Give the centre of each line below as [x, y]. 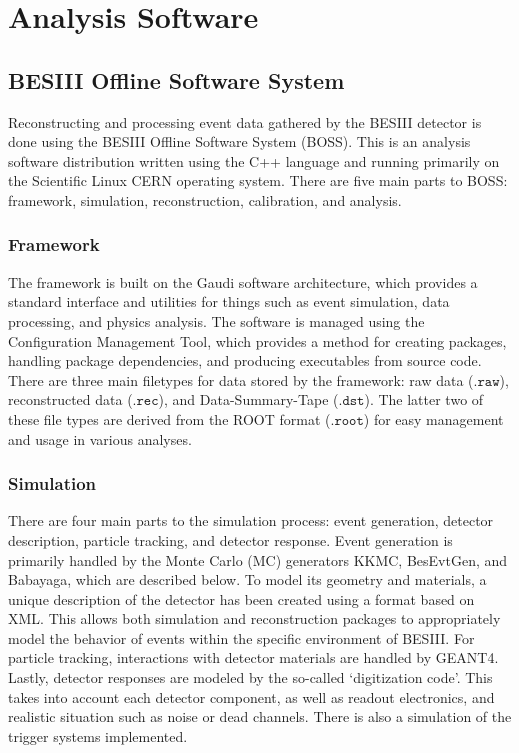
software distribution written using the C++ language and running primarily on [254, 160]
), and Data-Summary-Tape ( [248, 399]
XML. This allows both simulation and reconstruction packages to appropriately [254, 618]
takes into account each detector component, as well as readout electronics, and [251, 696]
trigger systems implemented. [98, 735]
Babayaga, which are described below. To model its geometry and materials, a [247, 579]
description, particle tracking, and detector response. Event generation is [230, 539]
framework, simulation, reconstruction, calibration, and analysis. [205, 199]
